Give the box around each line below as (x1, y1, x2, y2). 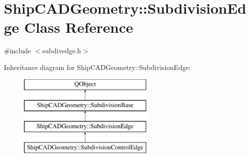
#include (4, 45, 31, 56)
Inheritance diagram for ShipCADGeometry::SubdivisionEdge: (4, 62, 191, 72)
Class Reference (24, 17, 134, 37)
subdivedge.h (42, 45, 81, 56)
